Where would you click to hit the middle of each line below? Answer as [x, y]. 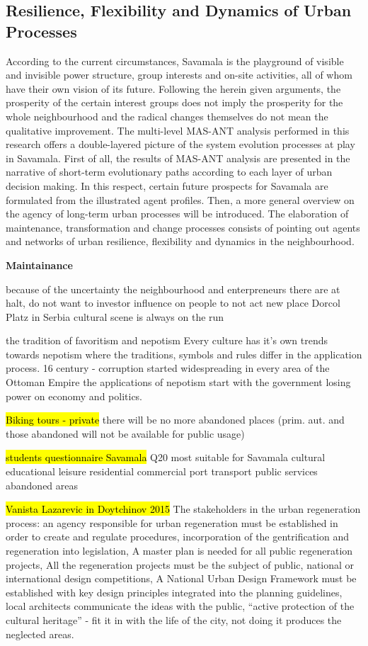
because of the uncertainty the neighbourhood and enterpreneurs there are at [173, 289]
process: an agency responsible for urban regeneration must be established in [172, 522]
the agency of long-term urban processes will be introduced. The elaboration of [177, 214]
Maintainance [39, 265]
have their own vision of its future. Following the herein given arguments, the [173, 88]
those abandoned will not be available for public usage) [125, 433]
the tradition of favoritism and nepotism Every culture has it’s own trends [167, 340]
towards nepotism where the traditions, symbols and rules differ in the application [184, 354]
